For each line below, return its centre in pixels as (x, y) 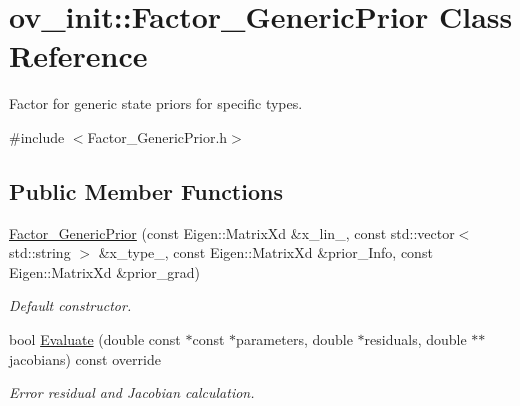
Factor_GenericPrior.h (157, 136)
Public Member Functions (146, 190)
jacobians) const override (85, 358)
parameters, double (294, 339)
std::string (40, 252)
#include (37, 136)
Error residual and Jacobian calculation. (132, 392)
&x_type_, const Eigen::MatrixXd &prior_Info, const (265, 252)
